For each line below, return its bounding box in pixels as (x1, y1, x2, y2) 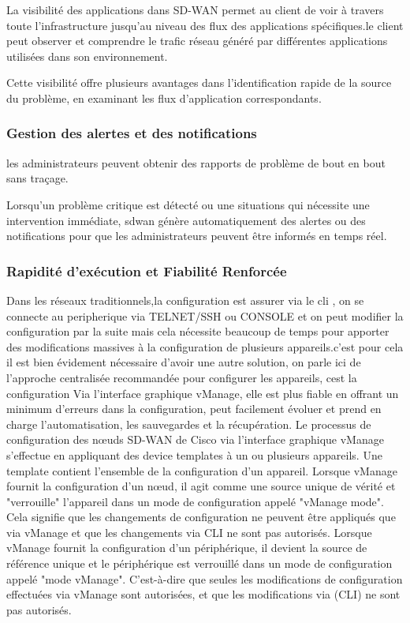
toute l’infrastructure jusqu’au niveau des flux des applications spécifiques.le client (6, 17, 404, 33)
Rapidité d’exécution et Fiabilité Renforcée (6, 261, 287, 280)
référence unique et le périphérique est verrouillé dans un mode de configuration (6, 555, 393, 572)
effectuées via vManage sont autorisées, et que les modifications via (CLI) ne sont (6, 586, 401, 602)
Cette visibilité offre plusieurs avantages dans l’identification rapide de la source (6, 74, 392, 91)
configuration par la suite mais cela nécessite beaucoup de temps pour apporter (6, 323, 389, 340)
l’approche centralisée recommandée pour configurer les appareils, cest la (6, 369, 357, 385)
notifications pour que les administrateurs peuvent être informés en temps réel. (6, 227, 387, 244)
